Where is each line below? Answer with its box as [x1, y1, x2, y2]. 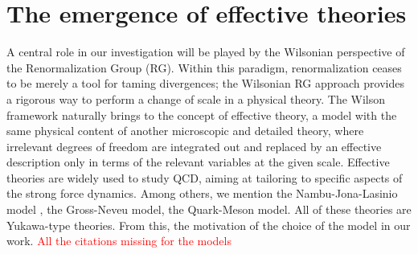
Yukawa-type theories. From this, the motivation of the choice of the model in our [6, 216, 411, 233]
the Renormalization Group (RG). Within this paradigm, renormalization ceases [6, 59, 402, 76]
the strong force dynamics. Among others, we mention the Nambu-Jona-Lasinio [6, 185, 398, 202]
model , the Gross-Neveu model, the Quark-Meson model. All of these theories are [6, 201, 412, 218]
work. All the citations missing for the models [6, 232, 232, 249]
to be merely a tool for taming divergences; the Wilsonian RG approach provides [6, 75, 404, 92]
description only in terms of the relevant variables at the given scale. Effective [6, 154, 390, 170]
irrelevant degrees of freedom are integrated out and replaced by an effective [6, 137, 382, 154]
